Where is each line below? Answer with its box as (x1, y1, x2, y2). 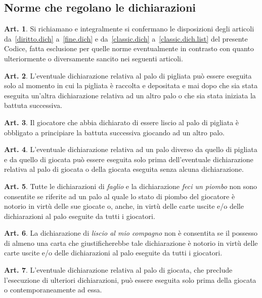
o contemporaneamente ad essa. (4, 284, 102, 295)
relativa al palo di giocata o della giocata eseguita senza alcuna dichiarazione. (4, 164, 244, 174)
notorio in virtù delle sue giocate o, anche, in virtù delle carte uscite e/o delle (4, 201, 244, 211)
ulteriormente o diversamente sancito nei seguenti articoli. (4, 53, 183, 63)
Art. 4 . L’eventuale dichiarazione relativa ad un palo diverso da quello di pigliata (4, 144, 257, 155)
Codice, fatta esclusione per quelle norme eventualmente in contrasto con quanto (4, 43, 254, 54)
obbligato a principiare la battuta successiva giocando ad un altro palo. (4, 127, 225, 137)
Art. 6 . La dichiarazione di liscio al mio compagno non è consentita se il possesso (4, 228, 257, 238)
